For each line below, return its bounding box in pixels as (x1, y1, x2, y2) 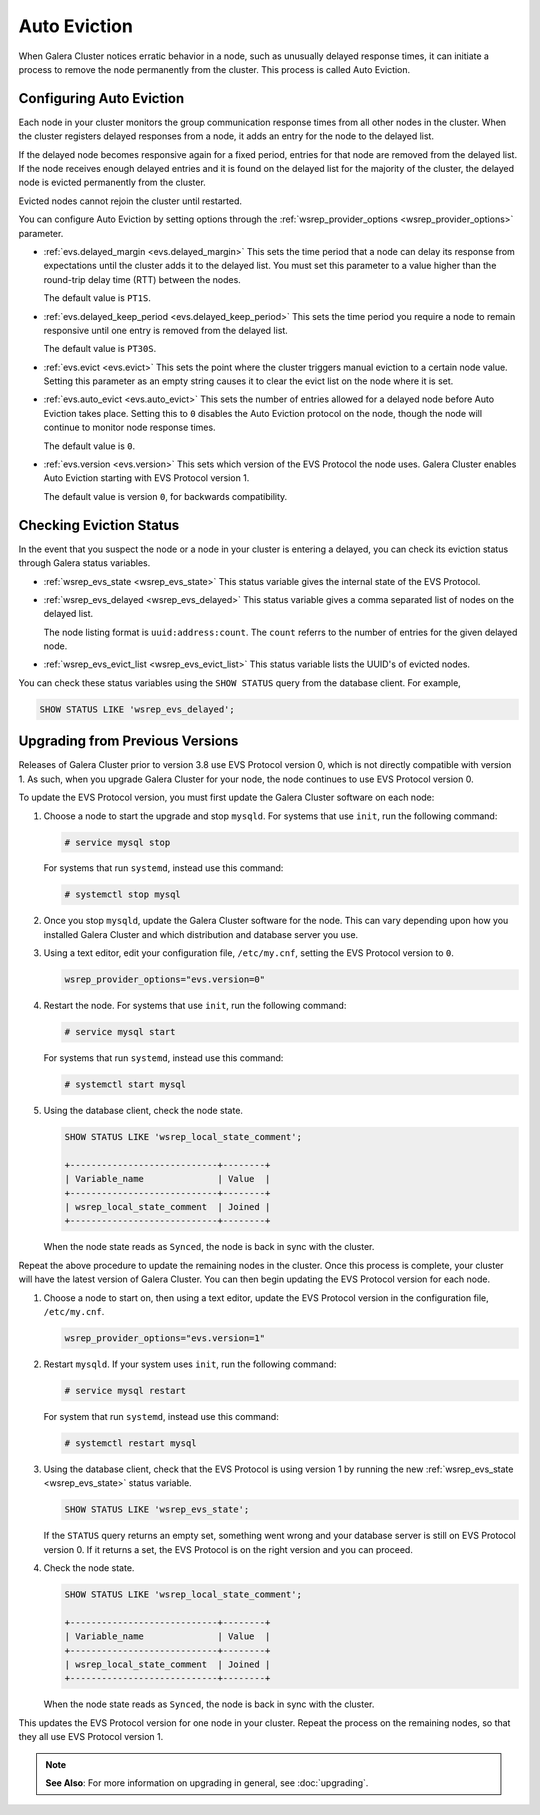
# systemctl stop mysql (64, 889, 182, 900)
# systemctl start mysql (64, 1079, 187, 1090)
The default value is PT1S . (43, 292, 152, 304)
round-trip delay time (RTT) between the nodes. (43, 273, 242, 285)
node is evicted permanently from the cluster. (18, 176, 207, 189)
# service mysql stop (64, 836, 171, 848)
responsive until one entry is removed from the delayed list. (43, 324, 289, 336)
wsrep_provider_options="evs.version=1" (64, 1333, 265, 1344)
